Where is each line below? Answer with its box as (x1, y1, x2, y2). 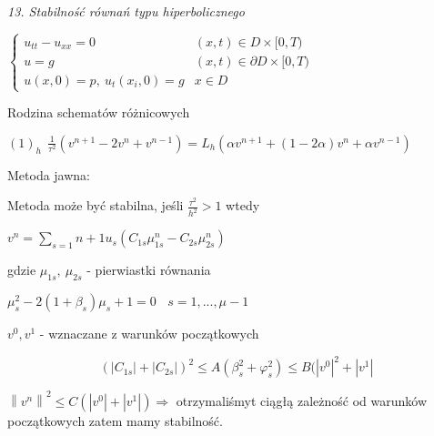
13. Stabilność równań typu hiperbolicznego (7, 2, 245, 20)
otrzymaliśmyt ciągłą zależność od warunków (176, 390, 428, 410)
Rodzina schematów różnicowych (7, 103, 190, 122)
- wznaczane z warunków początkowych (39, 324, 259, 343)
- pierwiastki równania (86, 260, 211, 279)
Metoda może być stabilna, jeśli (7, 196, 184, 215)
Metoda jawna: (7, 165, 91, 184)
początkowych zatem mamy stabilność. (7, 411, 223, 430)
